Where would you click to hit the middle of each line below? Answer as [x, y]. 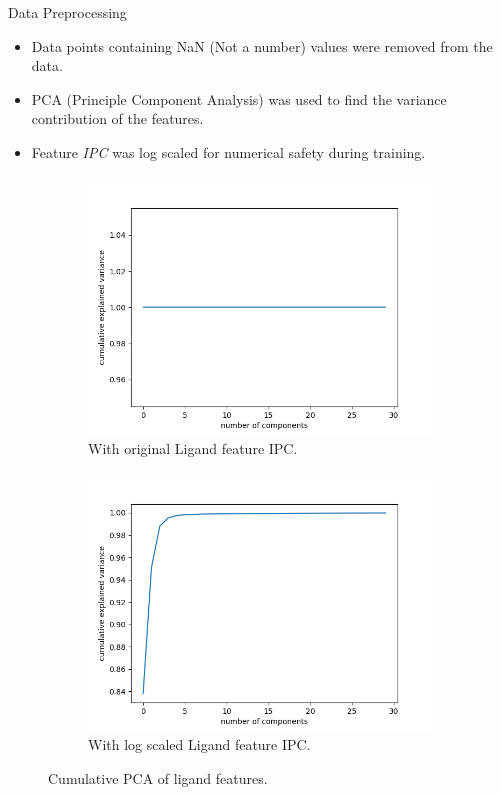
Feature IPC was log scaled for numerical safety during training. [228, 151]
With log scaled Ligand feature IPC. [199, 744]
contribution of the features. [117, 118]
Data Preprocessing [67, 12]
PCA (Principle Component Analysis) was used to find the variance [239, 98]
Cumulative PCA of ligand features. [158, 777]
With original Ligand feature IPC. [193, 448]
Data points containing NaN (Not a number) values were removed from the [262, 45]
